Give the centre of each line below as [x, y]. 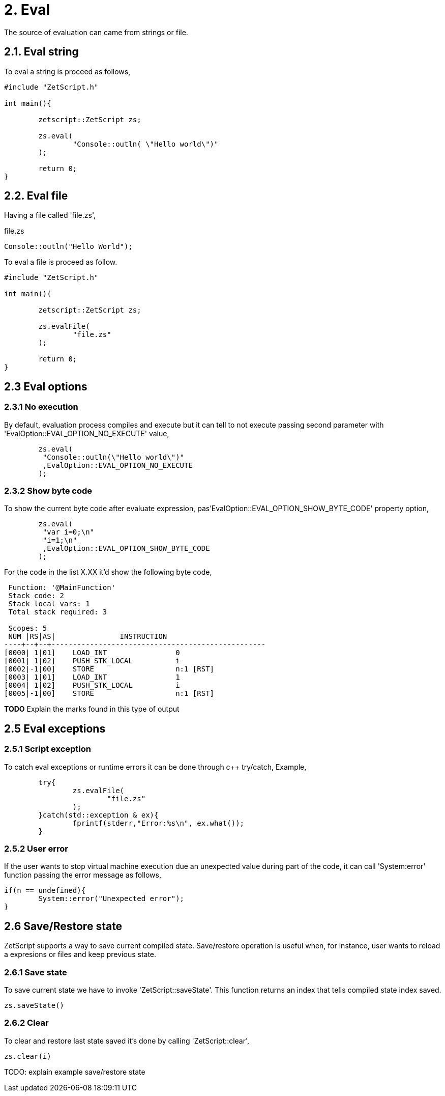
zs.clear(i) [28, 1056]
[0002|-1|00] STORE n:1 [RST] [109, 669]
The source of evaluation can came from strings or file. [96, 32]
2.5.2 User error [36, 849]
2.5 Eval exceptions [55, 728]
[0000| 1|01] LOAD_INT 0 [92, 653]
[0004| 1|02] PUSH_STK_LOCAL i [92, 685]
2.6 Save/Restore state [63, 926]
